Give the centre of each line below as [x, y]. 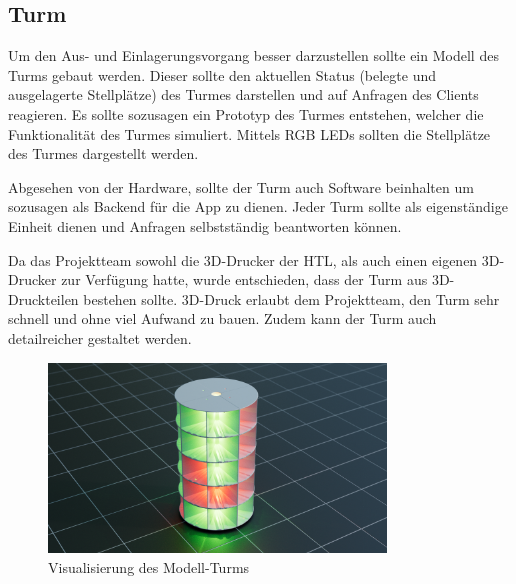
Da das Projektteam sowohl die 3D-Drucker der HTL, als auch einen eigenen [243, 259]
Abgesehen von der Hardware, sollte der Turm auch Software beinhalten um [241, 186]
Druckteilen [43, 298]
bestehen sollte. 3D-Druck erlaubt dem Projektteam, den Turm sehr [291, 298]
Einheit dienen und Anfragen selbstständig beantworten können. [205, 225]
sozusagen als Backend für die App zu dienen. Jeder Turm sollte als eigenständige [258, 206]
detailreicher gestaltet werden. [100, 337]
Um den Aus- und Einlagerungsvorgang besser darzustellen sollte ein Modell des [253, 55]
